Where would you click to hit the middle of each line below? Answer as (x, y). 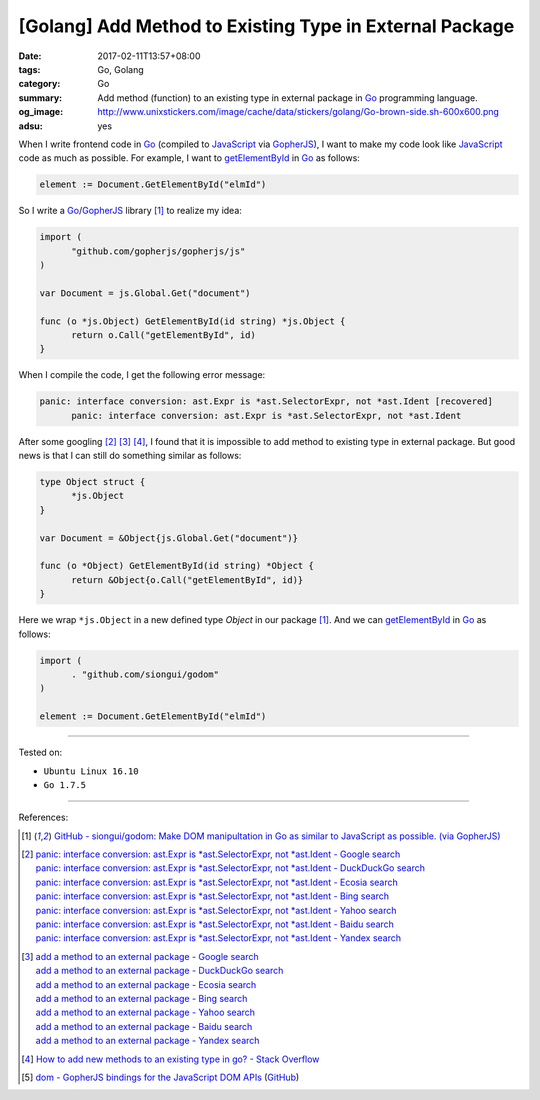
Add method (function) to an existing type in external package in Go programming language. (288, 97)
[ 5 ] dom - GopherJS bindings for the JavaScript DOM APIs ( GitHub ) (160, 1077)
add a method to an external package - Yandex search (147, 1041)
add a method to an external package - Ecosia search (146, 984)
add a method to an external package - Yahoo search (145, 1012)
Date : (30, 56)
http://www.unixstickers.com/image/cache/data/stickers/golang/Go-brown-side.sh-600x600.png (298, 112)
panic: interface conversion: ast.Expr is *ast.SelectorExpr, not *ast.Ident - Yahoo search (216, 910)
